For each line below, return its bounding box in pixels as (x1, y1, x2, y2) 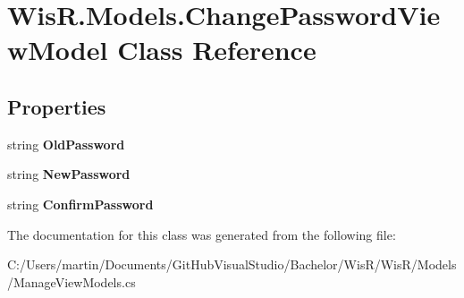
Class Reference (117, 31, 316, 68)
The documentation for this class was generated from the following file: (7, 225, 396, 243)
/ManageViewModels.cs (7, 272, 136, 291)
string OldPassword (7, 134, 125, 153)
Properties (7, 92, 106, 120)
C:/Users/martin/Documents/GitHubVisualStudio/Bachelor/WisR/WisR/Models (7, 255, 457, 274)
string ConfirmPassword (7, 194, 154, 213)
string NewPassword (7, 165, 131, 183)
